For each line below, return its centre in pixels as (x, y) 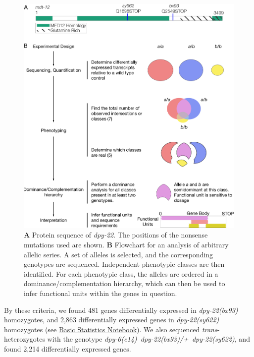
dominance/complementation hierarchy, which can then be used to (125, 283)
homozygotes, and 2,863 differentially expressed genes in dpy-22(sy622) (112, 320)
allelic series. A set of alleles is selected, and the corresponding (119, 254)
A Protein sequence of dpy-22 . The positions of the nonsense (116, 235)
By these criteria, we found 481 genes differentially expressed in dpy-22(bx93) (121, 310)
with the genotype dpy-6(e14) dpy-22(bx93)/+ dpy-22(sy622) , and (149, 339)
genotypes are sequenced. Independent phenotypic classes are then (124, 264)
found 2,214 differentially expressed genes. (68, 348)
